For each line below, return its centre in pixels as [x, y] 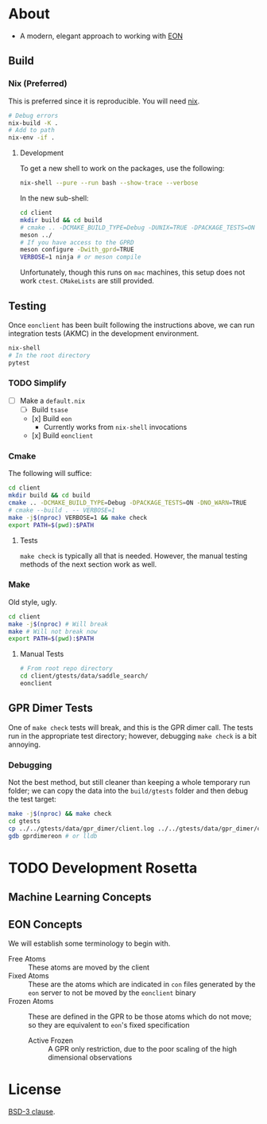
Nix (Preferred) [38, 84]
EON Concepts [45, 924]
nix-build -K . [33, 123]
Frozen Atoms [31, 1001]
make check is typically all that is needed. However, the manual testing [133, 556]
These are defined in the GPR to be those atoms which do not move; [140, 1017]
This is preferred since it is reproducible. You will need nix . [104, 101]
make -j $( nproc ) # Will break [58, 624]
